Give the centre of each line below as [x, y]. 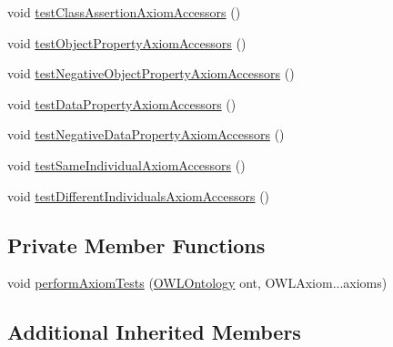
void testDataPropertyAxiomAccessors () [122, 103]
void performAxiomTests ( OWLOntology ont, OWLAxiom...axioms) [197, 283]
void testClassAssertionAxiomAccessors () [124, 12]
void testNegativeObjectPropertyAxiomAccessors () [151, 73]
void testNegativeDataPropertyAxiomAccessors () [146, 134]
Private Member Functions [136, 245]
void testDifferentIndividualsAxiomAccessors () [139, 195]
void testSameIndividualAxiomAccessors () [126, 164]
